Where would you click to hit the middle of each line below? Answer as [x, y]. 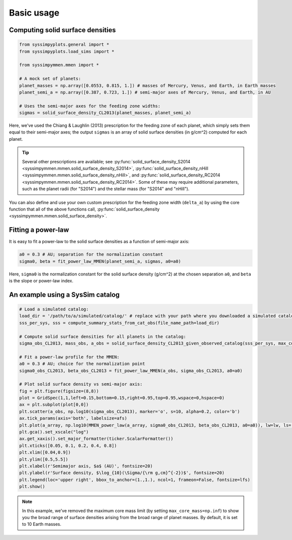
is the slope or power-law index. [41, 281]
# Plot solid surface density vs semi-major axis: [81, 384]
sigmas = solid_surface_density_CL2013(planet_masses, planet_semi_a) [105, 113]
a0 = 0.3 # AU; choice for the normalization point [82, 364]
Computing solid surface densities [63, 30]
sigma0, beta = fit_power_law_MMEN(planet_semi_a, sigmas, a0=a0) [100, 261]
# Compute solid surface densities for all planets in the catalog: [103, 337]
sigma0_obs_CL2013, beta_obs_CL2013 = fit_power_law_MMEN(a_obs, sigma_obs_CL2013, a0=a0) [131, 371]
